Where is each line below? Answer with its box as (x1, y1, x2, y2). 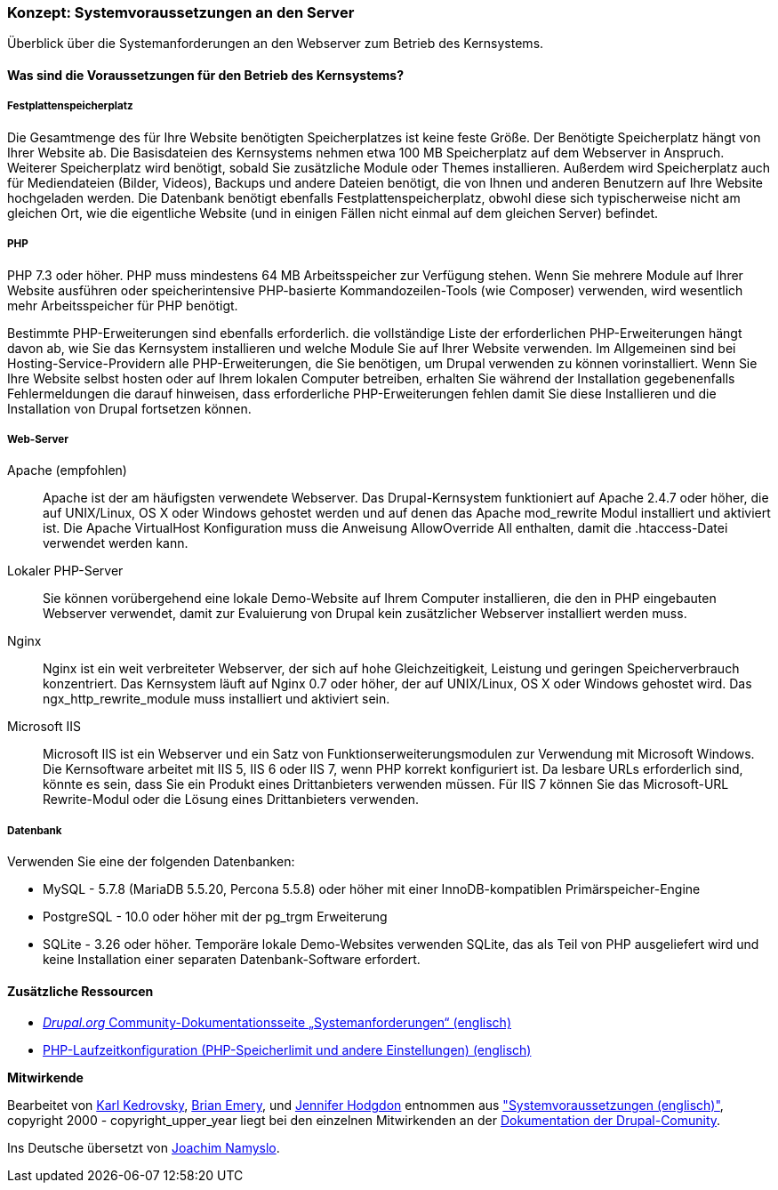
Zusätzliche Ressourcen (7, 983, 154, 999)
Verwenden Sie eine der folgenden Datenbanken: (7, 854, 295, 870)
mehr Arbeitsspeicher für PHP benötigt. (7, 297, 238, 313)
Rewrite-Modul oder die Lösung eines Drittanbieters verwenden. (43, 792, 420, 808)
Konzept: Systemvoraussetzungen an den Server (7, 4, 355, 21)
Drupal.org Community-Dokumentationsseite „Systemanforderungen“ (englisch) (43, 1015, 511, 1031)
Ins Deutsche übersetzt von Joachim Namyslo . (7, 1140, 280, 1156)
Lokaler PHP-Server (7, 563, 124, 579)
